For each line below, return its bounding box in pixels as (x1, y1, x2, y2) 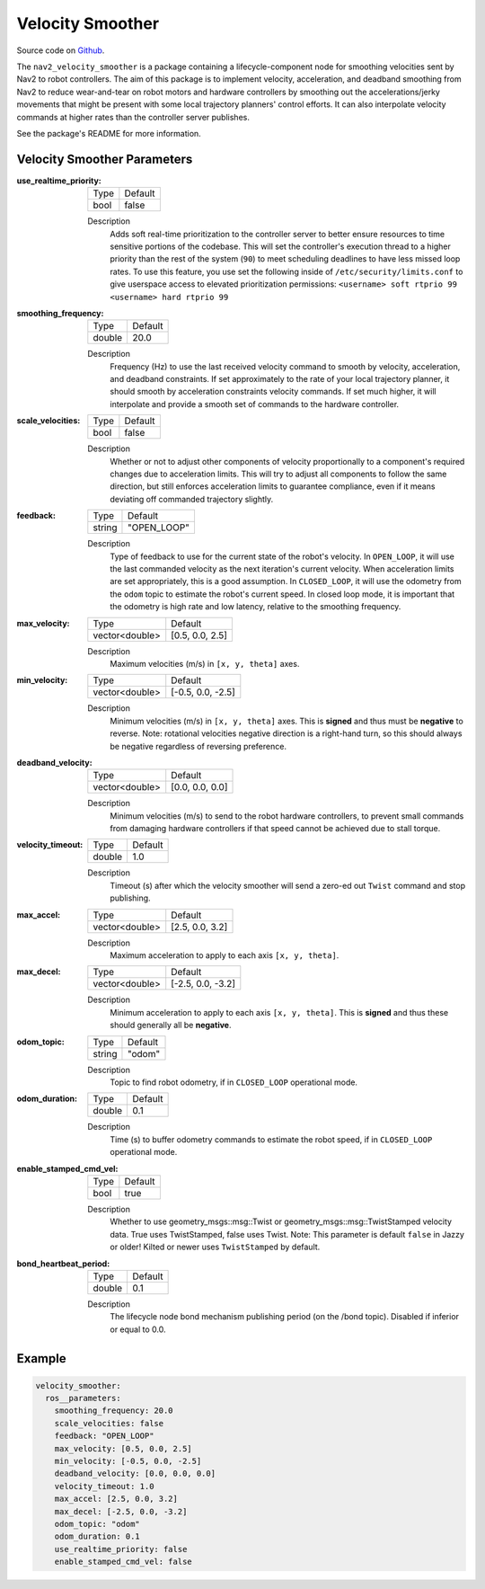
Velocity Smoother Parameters (16, 151, 193, 166)
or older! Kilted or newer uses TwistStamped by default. (110, 1241, 321, 1253)
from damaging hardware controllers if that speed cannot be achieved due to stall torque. (110, 823, 441, 834)
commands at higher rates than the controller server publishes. (16, 111, 251, 122)
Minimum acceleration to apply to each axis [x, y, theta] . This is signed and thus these (110, 1007, 449, 1017)
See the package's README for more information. (16, 128, 201, 138)
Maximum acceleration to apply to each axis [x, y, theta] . (110, 950, 339, 961)
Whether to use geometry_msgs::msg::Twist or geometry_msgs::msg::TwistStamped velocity (110, 1216, 453, 1227)
